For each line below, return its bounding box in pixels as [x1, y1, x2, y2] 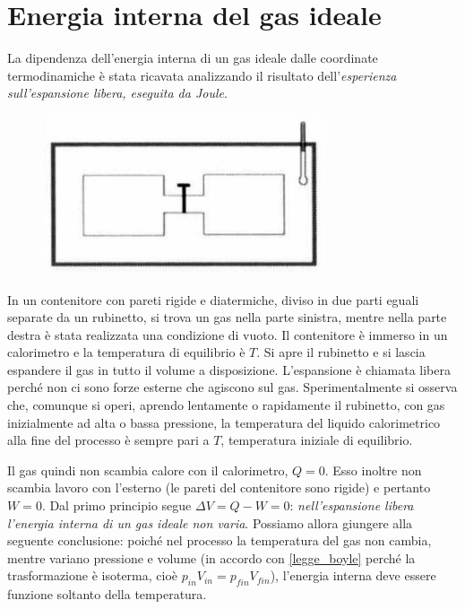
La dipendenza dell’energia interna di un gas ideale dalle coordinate [7, 48, 378, 67]
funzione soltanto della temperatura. [7, 585, 207, 604]
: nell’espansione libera [289, 496, 414, 515]
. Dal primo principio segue [41, 496, 192, 515]
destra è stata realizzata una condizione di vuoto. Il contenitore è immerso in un [7, 325, 448, 344]
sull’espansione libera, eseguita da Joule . [7, 83, 228, 102]
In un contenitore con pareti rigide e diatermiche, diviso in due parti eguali [7, 290, 419, 309]
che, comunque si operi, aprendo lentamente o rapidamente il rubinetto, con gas [7, 396, 445, 414]
